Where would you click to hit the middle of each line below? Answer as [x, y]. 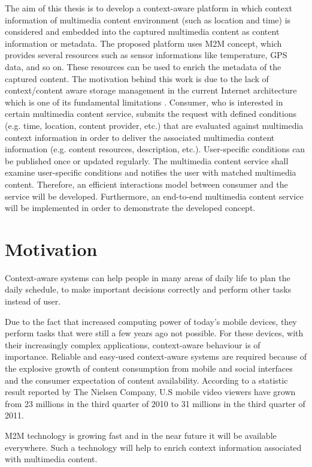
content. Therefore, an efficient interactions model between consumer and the [146, 184]
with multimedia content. [51, 459]
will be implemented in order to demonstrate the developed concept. [130, 208]
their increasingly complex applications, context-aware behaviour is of [133, 344]
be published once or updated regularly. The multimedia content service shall [147, 160]
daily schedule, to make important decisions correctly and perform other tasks [148, 289]
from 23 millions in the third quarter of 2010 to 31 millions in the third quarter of [155, 403]
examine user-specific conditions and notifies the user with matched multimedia [151, 172]
